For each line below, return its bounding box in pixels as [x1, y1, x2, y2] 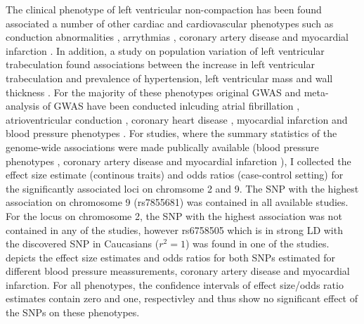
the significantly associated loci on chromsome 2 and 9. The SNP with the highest [6, 181, 359, 195]
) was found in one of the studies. [185, 236, 330, 251]
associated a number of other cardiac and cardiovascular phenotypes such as [6, 15, 334, 30]
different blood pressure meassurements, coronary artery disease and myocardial [6, 264, 350, 278]
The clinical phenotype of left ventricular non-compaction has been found [6, 2, 322, 16]
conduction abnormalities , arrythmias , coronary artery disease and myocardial [6, 30, 349, 44]
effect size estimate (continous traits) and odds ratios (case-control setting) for [6, 167, 344, 182]
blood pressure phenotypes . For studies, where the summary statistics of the [6, 126, 337, 141]
